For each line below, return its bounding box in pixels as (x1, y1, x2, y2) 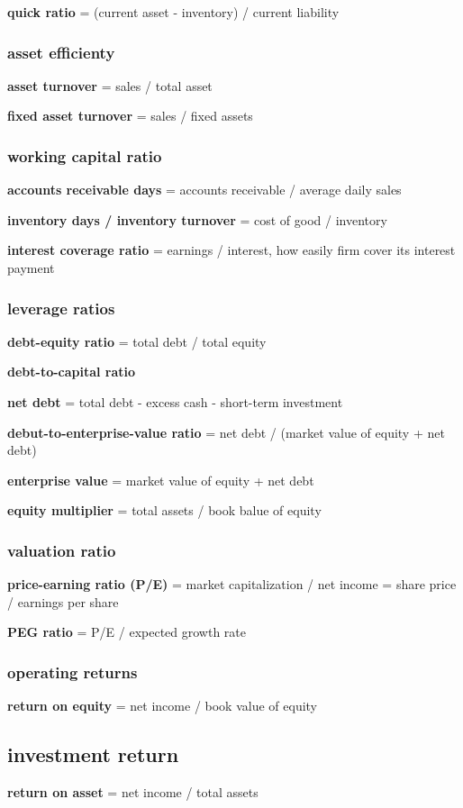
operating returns (7, 660, 138, 683)
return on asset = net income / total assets (7, 782, 259, 801)
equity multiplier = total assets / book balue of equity (7, 501, 322, 520)
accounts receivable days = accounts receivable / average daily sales (7, 180, 402, 199)
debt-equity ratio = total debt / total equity (7, 331, 267, 350)
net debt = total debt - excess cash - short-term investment (7, 393, 343, 411)
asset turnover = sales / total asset (7, 76, 213, 95)
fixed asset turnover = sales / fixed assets (7, 106, 253, 125)
